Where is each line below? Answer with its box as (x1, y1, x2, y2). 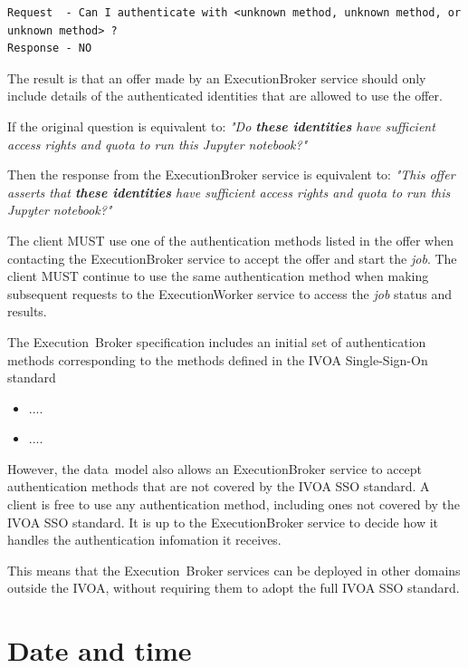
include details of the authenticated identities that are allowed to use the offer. (7, 86, 443, 105)
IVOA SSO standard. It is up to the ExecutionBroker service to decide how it (7, 512, 438, 531)
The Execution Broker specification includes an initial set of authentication (7, 332, 426, 351)
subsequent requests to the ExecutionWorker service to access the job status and (7, 284, 453, 303)
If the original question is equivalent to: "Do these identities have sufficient (7, 116, 435, 135)
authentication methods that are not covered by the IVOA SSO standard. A (7, 477, 430, 496)
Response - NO (7, 42, 92, 55)
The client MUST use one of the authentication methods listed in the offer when (7, 230, 454, 249)
